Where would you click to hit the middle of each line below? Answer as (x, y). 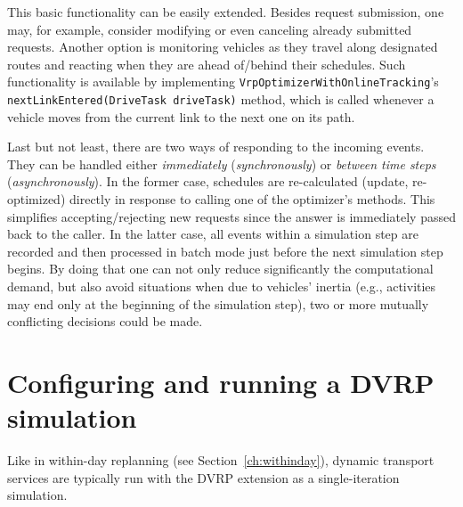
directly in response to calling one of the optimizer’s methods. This (252, 199)
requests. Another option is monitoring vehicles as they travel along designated (223, 47)
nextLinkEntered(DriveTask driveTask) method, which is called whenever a (221, 99)
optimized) (37, 199)
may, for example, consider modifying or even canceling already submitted (210, 29)
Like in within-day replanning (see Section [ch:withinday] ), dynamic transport (221, 460)
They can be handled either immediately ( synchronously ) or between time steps (222, 164)
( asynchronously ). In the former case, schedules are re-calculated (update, (208, 181)
